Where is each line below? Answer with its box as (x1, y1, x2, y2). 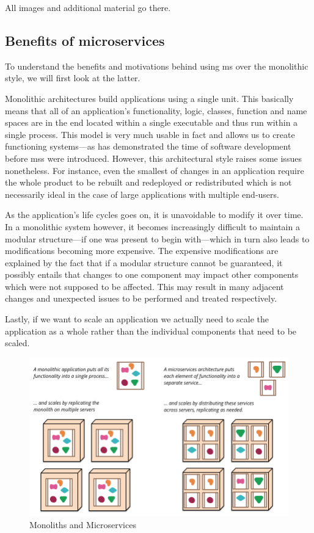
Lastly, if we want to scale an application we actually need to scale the (5, 313, 269, 325)
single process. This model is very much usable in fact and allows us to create (5, 128, 295, 140)
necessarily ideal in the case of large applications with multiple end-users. (5, 187, 279, 200)
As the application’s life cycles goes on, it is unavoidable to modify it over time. (5, 208, 304, 221)
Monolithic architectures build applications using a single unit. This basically (5, 92, 294, 104)
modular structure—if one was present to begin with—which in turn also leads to (5, 232, 310, 245)
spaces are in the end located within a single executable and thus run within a (5, 116, 298, 129)
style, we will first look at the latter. (5, 71, 141, 84)
